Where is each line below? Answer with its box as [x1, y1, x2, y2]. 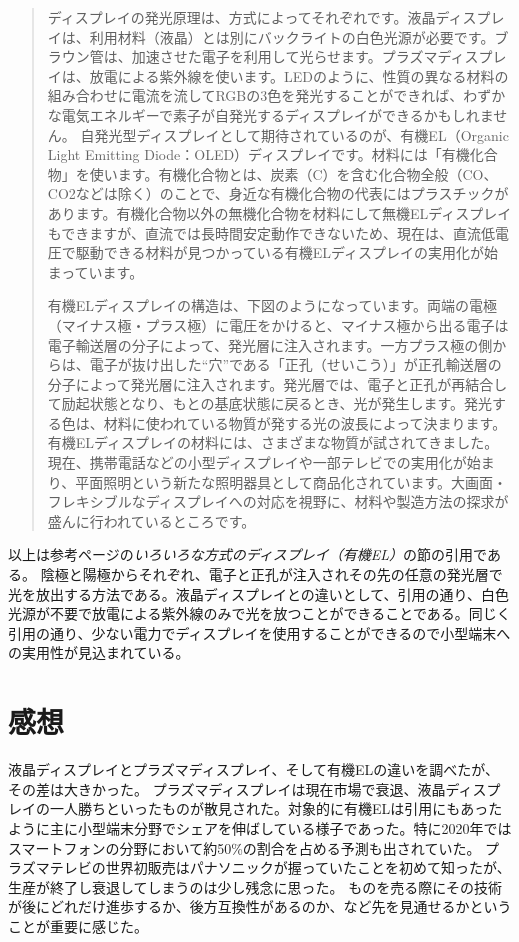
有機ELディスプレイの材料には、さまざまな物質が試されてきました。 [47, 432, 499, 453]
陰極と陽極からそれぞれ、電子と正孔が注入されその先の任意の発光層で [40, 564, 503, 585]
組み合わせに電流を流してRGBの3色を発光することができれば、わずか [47, 85, 506, 106]
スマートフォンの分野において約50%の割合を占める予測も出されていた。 [8, 837, 481, 858]
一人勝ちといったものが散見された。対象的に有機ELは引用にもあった [49, 798, 503, 819]
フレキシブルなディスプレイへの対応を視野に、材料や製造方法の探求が [47, 491, 509, 512]
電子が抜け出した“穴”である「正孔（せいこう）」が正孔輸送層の [89, 354, 502, 375]
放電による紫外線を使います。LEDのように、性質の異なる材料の [89, 65, 509, 86]
